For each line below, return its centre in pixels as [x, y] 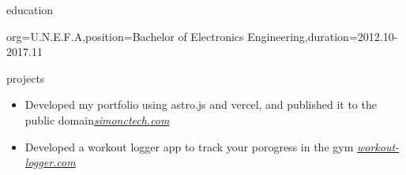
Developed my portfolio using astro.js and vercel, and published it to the [201, 104]
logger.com [50, 162]
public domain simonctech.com [97, 119]
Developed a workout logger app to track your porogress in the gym [189, 146]
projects [26, 78]
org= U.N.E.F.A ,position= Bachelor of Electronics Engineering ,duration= [182, 36]
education [30, 9]
